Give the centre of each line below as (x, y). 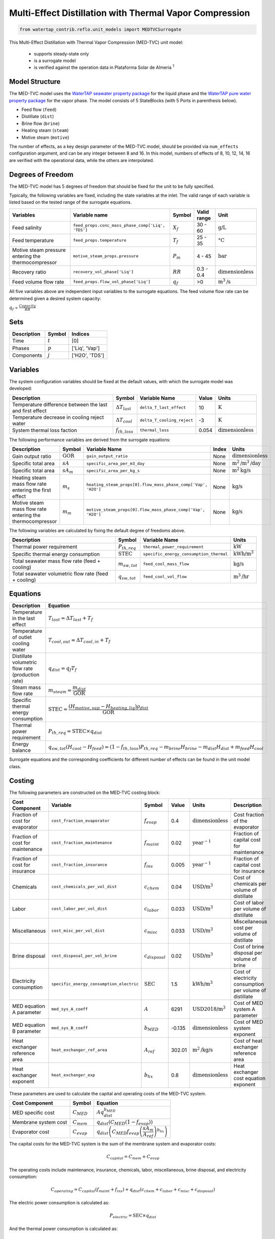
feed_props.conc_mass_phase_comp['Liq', (119, 225)
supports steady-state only (61, 54)
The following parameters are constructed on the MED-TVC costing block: (85, 792)
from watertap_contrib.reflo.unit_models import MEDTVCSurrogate (100, 29)
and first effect (29, 410)
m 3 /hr (241, 576)
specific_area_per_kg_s (113, 471)
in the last (23, 619)
